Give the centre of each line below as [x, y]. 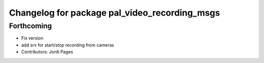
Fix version [32, 38]
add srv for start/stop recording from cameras [68, 45]
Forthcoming [31, 26]
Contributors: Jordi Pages [47, 52]
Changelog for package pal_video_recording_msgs [114, 13]
